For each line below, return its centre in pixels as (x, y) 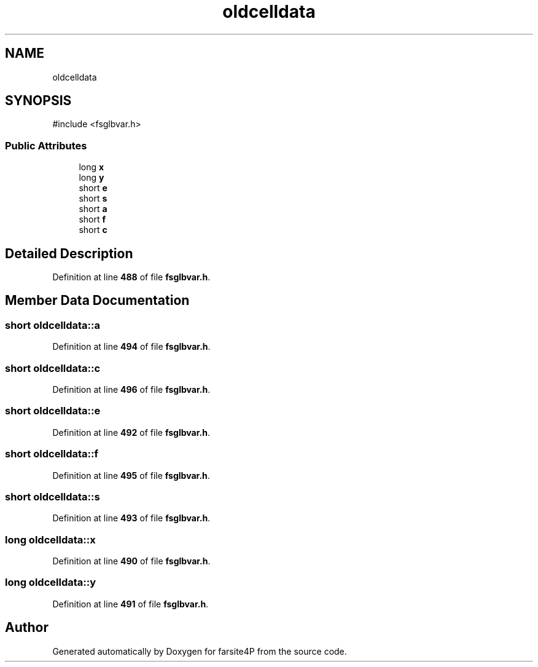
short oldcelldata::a (53, 325)
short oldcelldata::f (52, 454)
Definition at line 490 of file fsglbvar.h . (131, 561)
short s (93, 199)
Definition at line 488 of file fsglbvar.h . (131, 277)
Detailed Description (69, 253)
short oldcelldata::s (53, 496)
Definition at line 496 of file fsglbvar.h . (131, 389)
